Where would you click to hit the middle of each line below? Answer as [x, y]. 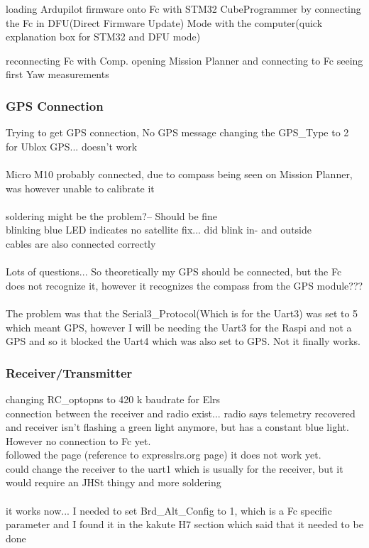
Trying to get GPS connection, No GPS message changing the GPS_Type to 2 [177, 132]
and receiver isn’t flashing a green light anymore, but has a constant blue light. [177, 427]
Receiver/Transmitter [69, 372]
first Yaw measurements [57, 74]
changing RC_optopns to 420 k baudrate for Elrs [113, 399]
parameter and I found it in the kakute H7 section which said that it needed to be [184, 524]
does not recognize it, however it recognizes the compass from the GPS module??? [184, 285]
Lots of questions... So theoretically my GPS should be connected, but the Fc [174, 272]
